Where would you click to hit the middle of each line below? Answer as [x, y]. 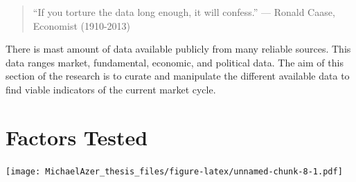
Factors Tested [77, 137]
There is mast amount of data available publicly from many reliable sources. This [178, 49]
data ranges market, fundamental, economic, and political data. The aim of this [175, 62]
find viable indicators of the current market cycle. [111, 89]
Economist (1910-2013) [82, 25]
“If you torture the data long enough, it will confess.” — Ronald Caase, [184, 12]
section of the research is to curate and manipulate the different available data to [178, 76]
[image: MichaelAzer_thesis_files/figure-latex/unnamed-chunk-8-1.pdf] [174, 171]
